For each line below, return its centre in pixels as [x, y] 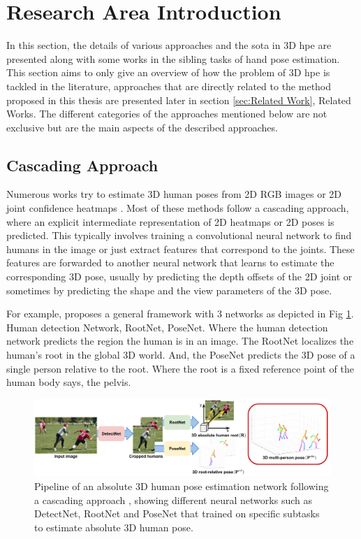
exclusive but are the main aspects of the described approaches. [142, 127]
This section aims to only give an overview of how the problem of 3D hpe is [168, 72]
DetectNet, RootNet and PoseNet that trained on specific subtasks [177, 513]
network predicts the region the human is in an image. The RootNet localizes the [180, 341]
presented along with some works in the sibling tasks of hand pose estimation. [173, 58]
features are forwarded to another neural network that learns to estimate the [170, 263]
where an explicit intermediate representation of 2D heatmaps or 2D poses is [170, 221]
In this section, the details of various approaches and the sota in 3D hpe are [169, 45]
